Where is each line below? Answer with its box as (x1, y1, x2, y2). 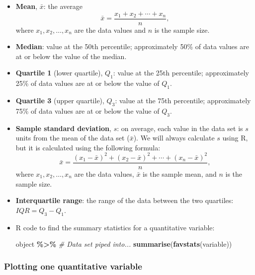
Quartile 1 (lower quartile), (15, 68, 103, 78)
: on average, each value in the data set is (117, 123, 243, 133)
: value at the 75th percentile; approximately (115, 95, 251, 106)
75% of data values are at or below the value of (15, 105, 160, 116)
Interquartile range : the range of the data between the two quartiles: (15, 195, 234, 206)
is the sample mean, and (143, 168, 217, 179)
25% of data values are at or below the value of (15, 78, 160, 88)
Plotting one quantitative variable (4, 260, 142, 272)
